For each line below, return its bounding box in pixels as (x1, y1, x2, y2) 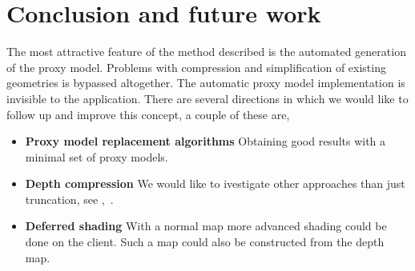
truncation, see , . (25, 190, 114, 207)
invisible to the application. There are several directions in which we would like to (6, 90, 409, 106)
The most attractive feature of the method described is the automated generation (6, 43, 406, 60)
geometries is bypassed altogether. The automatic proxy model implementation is (6, 74, 405, 91)
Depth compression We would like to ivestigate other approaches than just (25, 175, 405, 192)
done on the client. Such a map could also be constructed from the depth (25, 233, 385, 250)
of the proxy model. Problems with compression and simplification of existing (6, 58, 386, 75)
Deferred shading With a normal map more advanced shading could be (25, 217, 387, 234)
